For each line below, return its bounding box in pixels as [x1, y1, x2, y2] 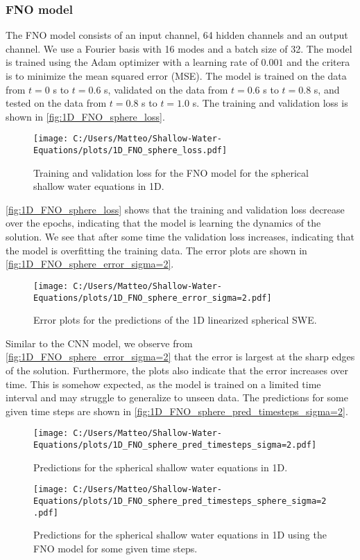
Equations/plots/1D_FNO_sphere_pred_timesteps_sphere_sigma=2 [33, 496, 327, 506]
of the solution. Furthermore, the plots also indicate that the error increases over [6, 362, 349, 377]
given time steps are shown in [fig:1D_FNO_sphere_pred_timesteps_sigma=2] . [6, 403, 348, 418]
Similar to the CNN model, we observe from [6, 335, 193, 350]
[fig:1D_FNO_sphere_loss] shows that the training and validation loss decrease [6, 202, 345, 216]
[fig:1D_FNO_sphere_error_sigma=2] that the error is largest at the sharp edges [6, 349, 355, 364]
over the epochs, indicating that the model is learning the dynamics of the [6, 216, 321, 230]
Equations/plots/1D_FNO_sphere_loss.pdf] [33, 146, 228, 156]
